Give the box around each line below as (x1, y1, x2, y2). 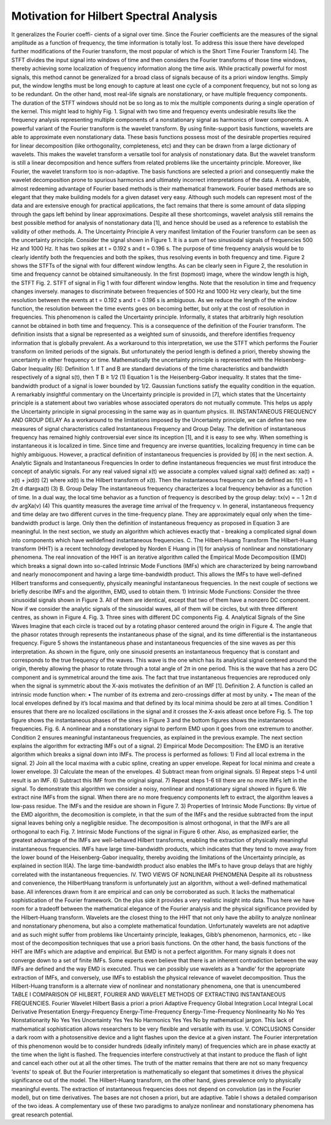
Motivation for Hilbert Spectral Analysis (11, 9, 218, 23)
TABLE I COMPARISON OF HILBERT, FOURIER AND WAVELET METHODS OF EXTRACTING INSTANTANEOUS (11, 991, 286, 998)
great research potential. (11, 1111, 74, 1118)
